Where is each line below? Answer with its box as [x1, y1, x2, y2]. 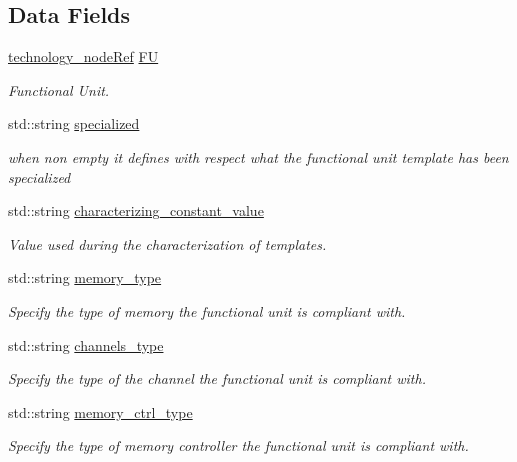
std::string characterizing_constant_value [8, 200, 264, 221]
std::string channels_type [8, 334, 164, 355]
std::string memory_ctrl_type [8, 401, 193, 422]
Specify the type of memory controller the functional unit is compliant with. [8, 435, 469, 456]
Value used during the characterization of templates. [8, 233, 327, 254]
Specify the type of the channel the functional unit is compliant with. [8, 368, 426, 389]
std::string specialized [8, 113, 140, 134]
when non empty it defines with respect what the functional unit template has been [8, 146, 509, 167]
